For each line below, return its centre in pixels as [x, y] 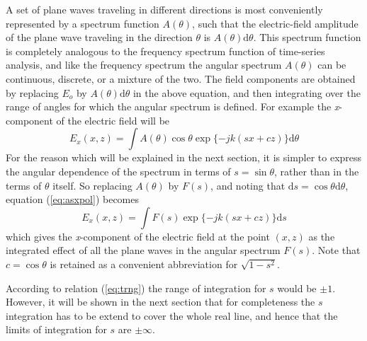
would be [297, 288]
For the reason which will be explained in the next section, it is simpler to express [184, 157]
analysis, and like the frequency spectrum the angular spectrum [144, 65]
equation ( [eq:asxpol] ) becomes [73, 199]
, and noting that [248, 185]
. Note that [336, 250]
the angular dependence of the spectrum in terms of [118, 171]
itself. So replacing [92, 185]
